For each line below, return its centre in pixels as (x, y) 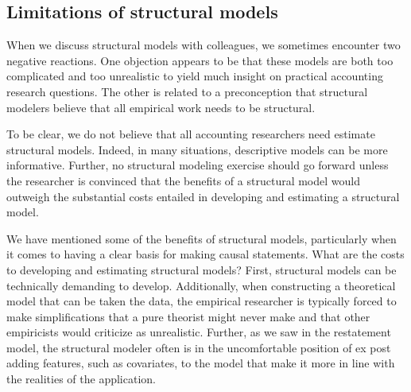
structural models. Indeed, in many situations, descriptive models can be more (197, 149)
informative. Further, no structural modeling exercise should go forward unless (198, 165)
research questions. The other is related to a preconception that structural (187, 91)
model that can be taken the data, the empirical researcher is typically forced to (202, 301)
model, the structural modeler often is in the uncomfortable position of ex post (199, 347)
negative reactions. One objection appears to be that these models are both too (200, 60)
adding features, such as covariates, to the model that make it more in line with (201, 363)
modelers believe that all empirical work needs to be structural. (161, 107)
